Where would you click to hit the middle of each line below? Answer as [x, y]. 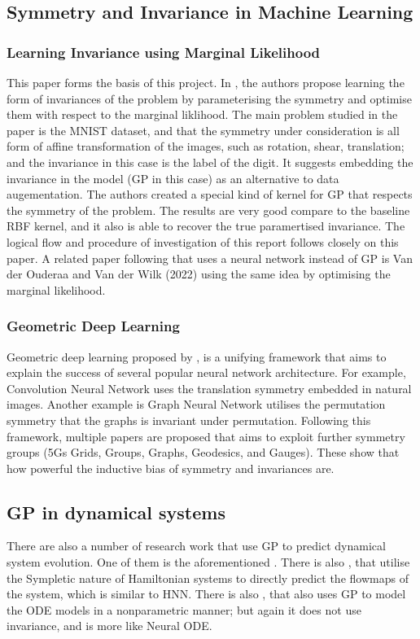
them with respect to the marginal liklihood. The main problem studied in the [202, 114]
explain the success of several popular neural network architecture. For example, [206, 372]
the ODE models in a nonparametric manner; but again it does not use [184, 609]
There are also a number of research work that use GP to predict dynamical [196, 546]
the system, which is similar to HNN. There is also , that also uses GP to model [206, 594]
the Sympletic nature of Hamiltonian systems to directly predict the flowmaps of [208, 578]
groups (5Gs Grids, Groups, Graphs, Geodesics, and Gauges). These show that [203, 452]
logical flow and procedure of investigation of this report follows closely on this [203, 241]
